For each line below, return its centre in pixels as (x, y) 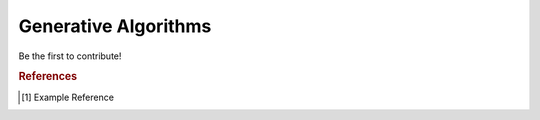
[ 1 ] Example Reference (68, 97)
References (48, 77)
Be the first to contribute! (70, 56)
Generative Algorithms (115, 26)
